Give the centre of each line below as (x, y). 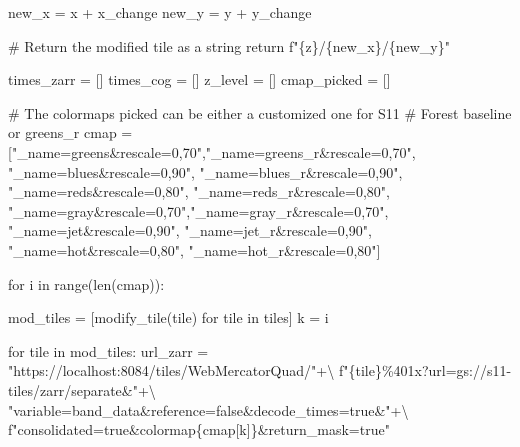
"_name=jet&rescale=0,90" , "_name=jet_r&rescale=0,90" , (190, 230)
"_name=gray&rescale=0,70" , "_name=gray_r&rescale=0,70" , (198, 210)
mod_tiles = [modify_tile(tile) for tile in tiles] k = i (168, 317)
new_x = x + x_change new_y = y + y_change (160, 12)
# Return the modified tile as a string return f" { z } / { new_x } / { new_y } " (229, 45)
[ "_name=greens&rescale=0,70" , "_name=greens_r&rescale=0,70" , (212, 151)
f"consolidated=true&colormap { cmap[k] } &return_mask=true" (199, 429)
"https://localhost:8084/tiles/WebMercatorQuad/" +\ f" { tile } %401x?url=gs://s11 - (260, 370)
